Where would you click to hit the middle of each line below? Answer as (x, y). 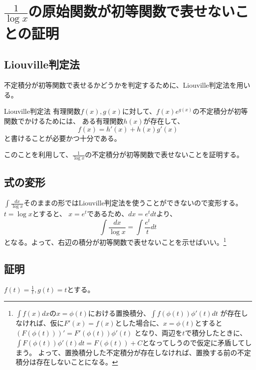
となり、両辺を (159, 333)
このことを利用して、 (38, 154)
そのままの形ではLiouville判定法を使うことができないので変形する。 (133, 203)
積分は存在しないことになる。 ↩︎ (67, 362)
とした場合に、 (139, 323)
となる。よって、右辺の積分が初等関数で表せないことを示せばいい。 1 (115, 241)
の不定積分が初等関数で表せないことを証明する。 (164, 154)
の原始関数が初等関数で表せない (132, 11)
